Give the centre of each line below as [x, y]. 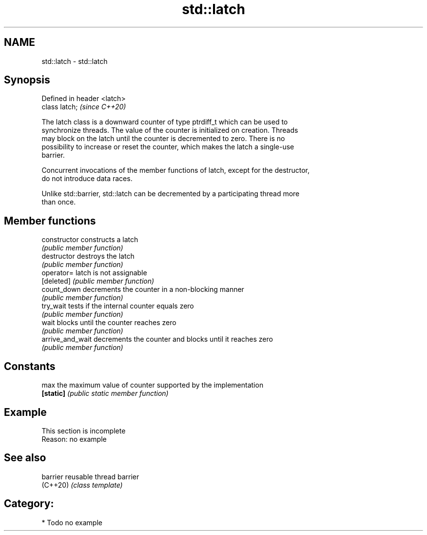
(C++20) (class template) [82, 485]
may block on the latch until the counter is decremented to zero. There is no [163, 139]
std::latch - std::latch [75, 61]
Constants [30, 366]
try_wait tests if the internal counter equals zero [118, 306]
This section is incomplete [84, 431]
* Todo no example [72, 522]
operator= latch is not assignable [94, 273]
